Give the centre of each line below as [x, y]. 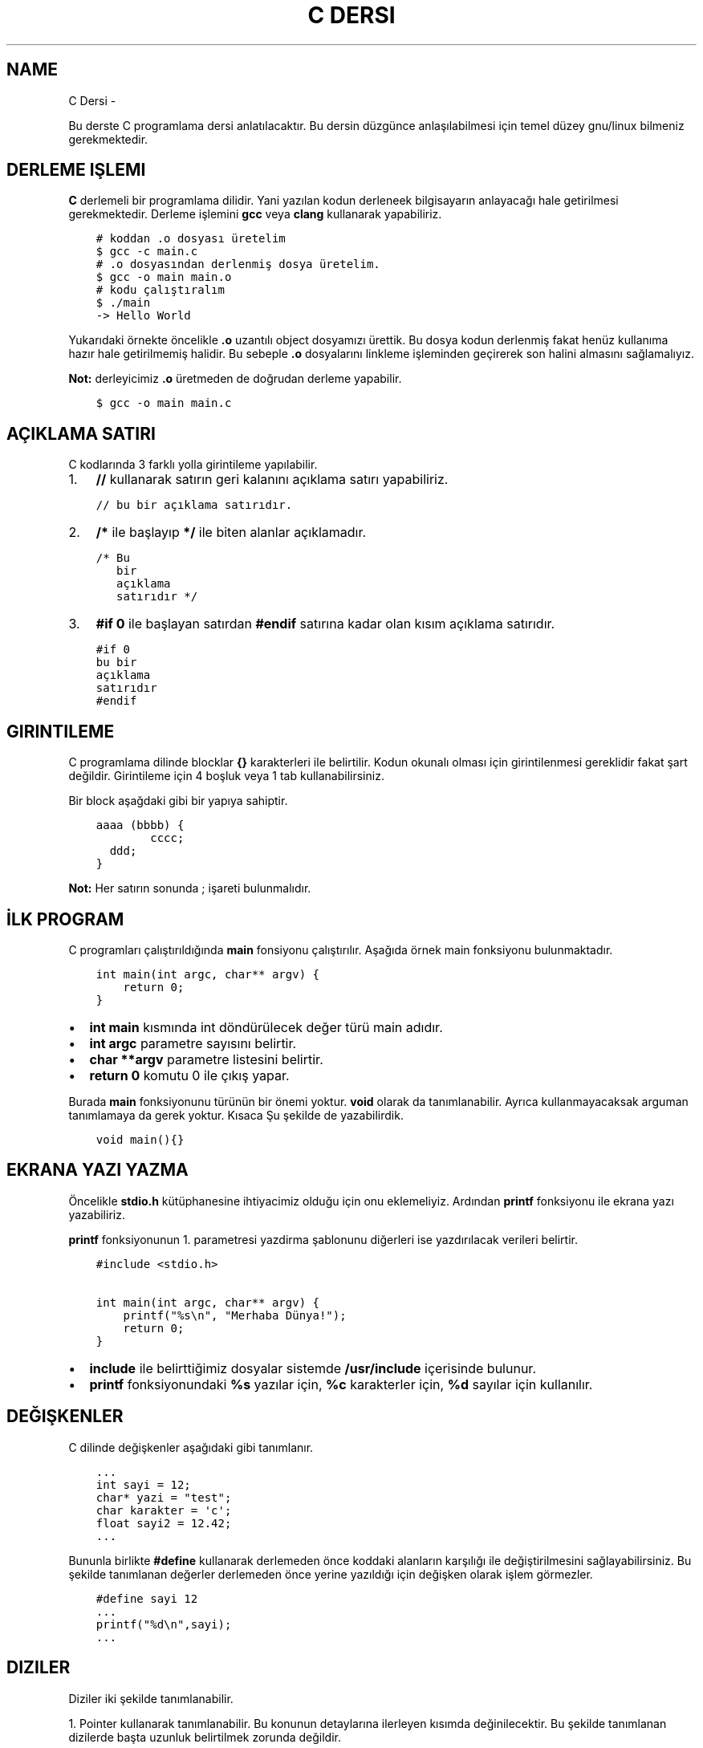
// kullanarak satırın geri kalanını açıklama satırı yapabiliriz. [272, 480]
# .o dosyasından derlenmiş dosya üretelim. [238, 264]
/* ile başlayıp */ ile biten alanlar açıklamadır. [231, 533]
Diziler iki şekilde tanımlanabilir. [151, 1698]
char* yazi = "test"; [164, 1497]
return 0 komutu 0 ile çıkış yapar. [189, 1075]
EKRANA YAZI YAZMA [98, 1170]
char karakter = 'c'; [164, 1510]
